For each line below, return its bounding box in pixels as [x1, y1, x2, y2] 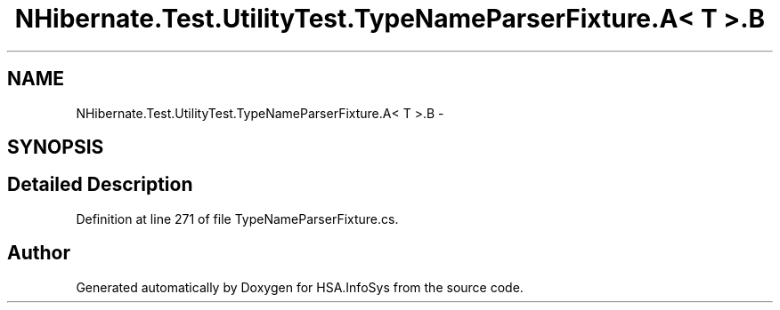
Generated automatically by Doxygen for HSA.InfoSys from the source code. [76, 279, 524, 295]
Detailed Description [7, 173, 193, 196]
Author [7, 242, 70, 265]
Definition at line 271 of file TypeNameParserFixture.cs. [76, 211, 399, 227]
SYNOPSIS [7, 136, 104, 159]
